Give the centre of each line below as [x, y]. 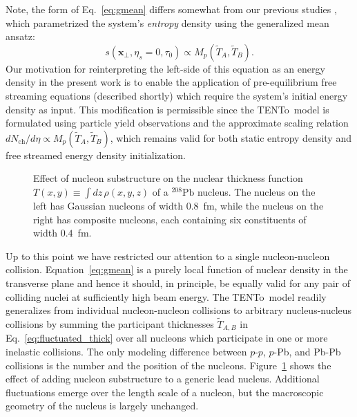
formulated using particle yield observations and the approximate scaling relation [177, 123]
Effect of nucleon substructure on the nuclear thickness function [168, 178]
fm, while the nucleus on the [263, 205]
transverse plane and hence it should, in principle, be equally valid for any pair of [178, 282]
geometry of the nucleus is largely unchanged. [102, 406]
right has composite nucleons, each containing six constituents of [170, 219]
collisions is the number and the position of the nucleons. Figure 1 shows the [168, 365]
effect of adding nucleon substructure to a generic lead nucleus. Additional [163, 379]
